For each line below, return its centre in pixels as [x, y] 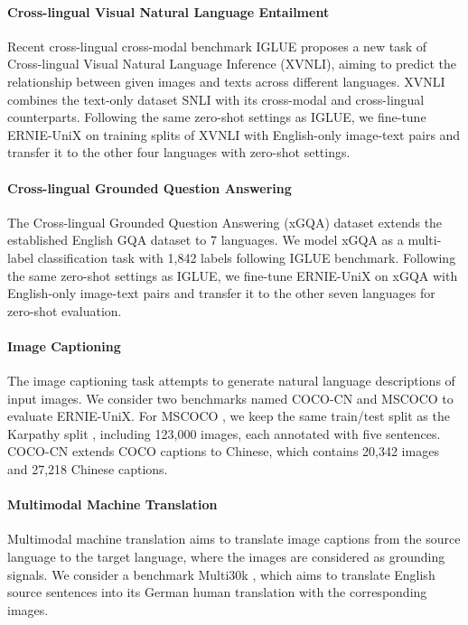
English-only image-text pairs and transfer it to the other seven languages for [221, 293]
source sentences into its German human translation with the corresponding [217, 592]
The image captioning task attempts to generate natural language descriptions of [231, 381]
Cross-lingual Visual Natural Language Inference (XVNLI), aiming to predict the [232, 64]
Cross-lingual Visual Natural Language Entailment [168, 11]
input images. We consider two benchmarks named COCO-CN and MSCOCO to [230, 398]
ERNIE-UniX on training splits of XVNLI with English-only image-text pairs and [234, 134]
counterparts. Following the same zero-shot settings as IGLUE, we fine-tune [217, 117]
